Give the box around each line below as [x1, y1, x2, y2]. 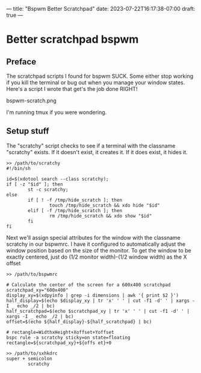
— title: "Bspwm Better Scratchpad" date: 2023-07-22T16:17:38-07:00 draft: [6, 5, 196, 12]
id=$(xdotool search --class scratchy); [6, 176, 110, 182]
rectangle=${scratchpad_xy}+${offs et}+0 [6, 340, 112, 346]
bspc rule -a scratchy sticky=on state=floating [6, 334, 131, 340]
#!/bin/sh [6, 165, 31, 171]
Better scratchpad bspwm [6, 33, 139, 46]
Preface [6, 57, 37, 67]
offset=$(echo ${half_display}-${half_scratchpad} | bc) [6, 319, 152, 325]
